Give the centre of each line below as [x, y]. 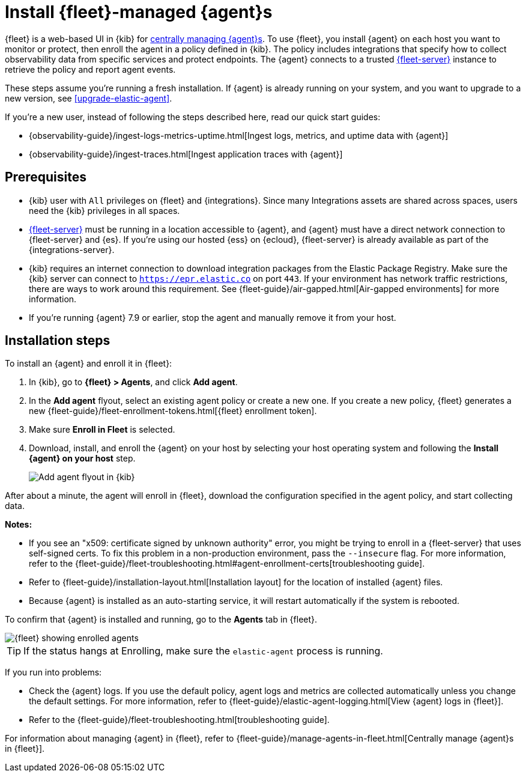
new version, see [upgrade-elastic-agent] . [89, 98]
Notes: [19, 525]
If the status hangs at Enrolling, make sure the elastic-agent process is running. [203, 651]
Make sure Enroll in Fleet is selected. [102, 430]
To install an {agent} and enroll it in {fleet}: [89, 364]
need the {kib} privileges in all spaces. [104, 210]
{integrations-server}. [72, 249]
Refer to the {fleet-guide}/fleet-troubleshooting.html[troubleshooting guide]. [179, 720]
